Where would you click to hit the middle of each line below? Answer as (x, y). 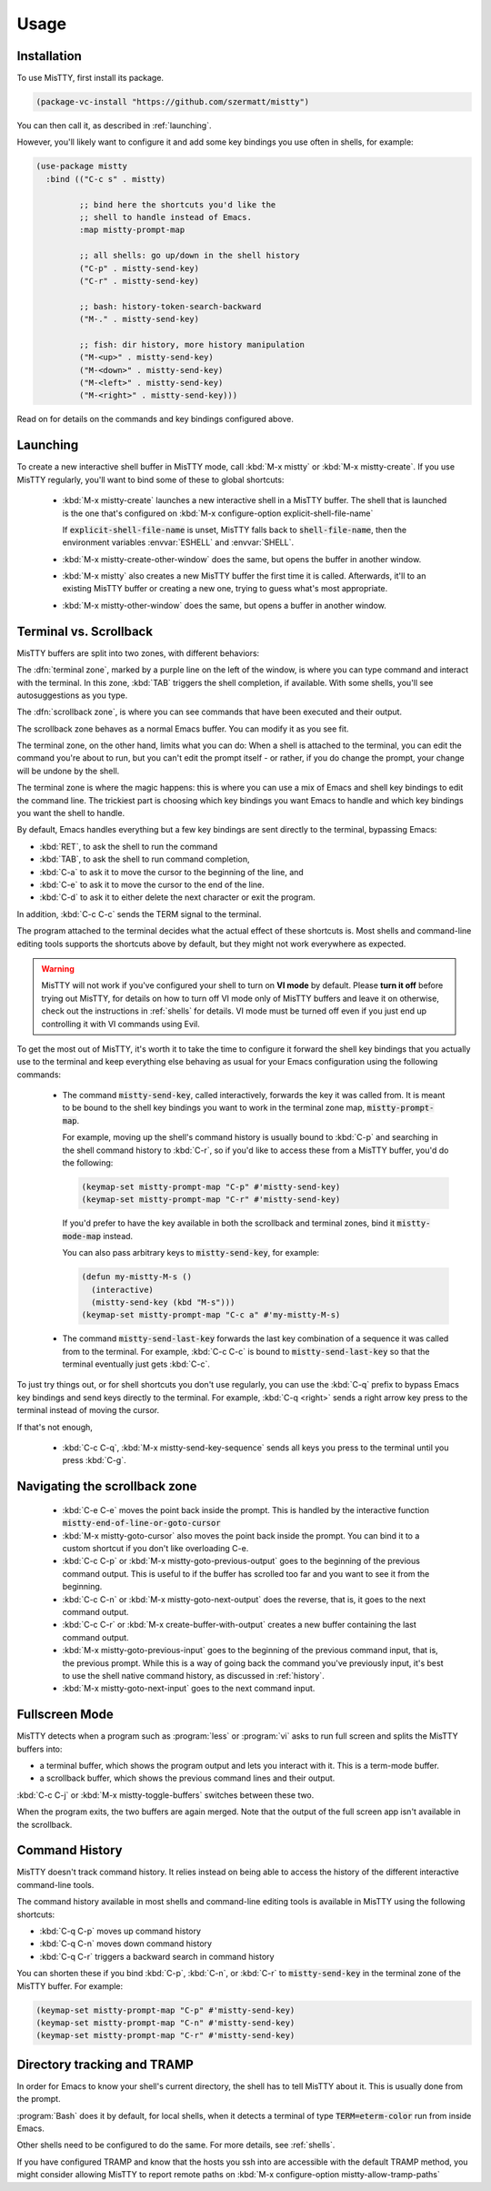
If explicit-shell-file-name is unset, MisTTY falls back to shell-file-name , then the (235, 530)
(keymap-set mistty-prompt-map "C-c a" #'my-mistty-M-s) (211, 1315)
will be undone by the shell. (68, 771)
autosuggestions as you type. (72, 695)
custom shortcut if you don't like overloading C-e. (155, 1549)
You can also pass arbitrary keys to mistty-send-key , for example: (191, 1253)
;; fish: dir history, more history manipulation (191, 344)
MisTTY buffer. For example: (70, 1986)
